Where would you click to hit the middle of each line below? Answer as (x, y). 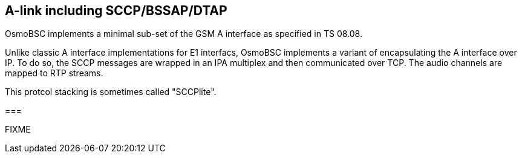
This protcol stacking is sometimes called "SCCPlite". (111, 92)
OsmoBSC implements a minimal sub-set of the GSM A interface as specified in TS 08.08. (184, 34)
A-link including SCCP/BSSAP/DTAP (116, 11)
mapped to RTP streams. (54, 73)
